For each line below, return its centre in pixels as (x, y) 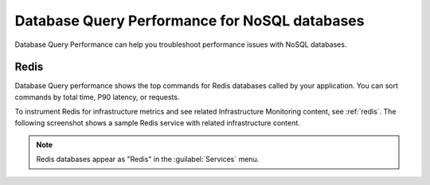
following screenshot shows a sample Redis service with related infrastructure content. (157, 122)
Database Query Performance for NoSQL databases (190, 21)
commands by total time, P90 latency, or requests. (97, 97)
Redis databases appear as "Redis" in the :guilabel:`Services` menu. (148, 160)
